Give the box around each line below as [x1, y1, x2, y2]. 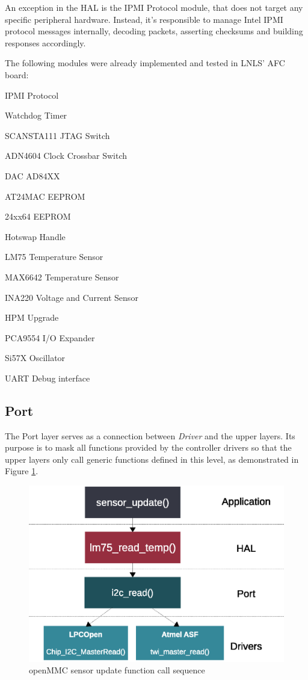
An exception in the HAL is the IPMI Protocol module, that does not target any [5, 1, 303, 13]
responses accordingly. [5, 36, 86, 49]
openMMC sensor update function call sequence [29, 664, 205, 676]
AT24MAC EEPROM [5, 190, 85, 202]
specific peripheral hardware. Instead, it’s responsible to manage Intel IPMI [5, 13, 283, 25]
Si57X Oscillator [5, 351, 66, 364]
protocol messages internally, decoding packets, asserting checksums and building [5, 25, 303, 37]
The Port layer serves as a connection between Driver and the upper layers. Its [5, 429, 295, 442]
